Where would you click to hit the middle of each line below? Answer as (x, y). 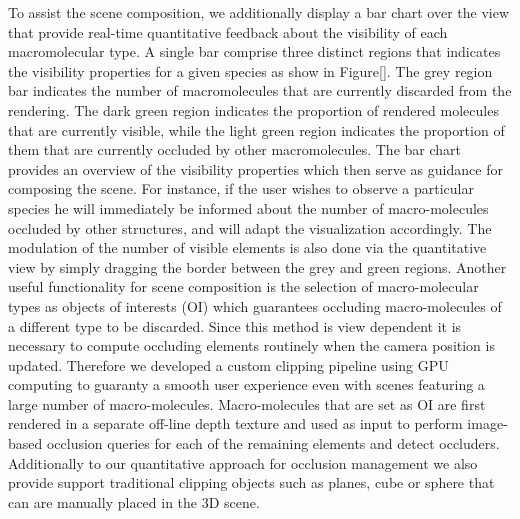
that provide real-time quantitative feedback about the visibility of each (228, 31)
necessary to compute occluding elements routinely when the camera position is (251, 345)
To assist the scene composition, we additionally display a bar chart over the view (259, 12)
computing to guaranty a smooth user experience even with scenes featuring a (246, 384)
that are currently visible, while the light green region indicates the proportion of (256, 129)
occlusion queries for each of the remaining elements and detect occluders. (273, 443)
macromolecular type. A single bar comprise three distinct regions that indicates (254, 51)
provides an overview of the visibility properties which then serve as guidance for (255, 168)
